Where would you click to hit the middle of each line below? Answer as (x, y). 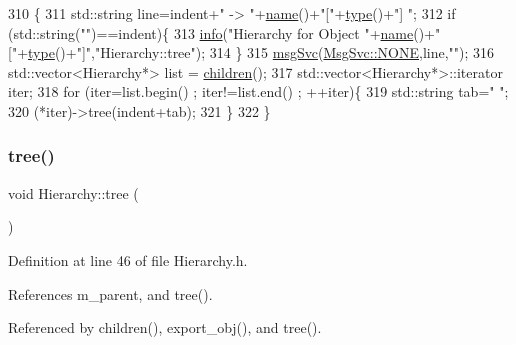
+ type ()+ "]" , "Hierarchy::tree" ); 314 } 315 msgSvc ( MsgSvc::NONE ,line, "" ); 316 (256, 52)
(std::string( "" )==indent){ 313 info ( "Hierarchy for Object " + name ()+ (222, 32)
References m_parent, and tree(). (110, 293)
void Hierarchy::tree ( (73, 192)
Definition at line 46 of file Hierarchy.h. (128, 259)
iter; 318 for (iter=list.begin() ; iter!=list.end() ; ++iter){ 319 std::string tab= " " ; (258, 91)
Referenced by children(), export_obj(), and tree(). (165, 327)
